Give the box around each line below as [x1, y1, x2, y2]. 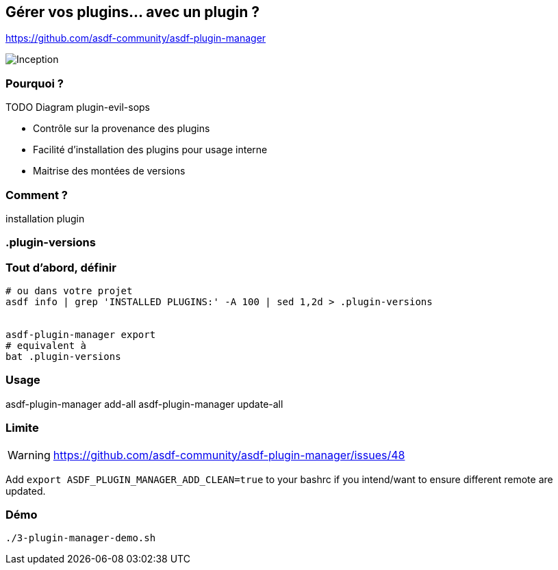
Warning [8, 448, 51, 462]
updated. [5, 484, 46, 497]
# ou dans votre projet [5, 285, 133, 297]
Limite [5, 421, 39, 435]
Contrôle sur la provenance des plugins [33, 122, 210, 135]
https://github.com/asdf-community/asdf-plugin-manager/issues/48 [53, 448, 405, 462]
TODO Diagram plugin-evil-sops [5, 101, 150, 114]
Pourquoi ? [5, 76, 64, 90]
